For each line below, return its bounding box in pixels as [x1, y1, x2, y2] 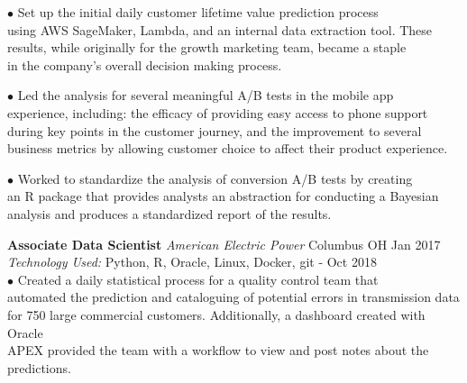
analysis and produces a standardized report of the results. [7, 204, 332, 223]
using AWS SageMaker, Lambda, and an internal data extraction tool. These [7, 20, 433, 39]
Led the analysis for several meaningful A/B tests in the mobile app [17, 86, 394, 105]
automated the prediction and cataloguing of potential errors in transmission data [7, 287, 460, 306]
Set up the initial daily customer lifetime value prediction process [17, 3, 379, 21]
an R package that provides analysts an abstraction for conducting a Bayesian [7, 187, 439, 205]
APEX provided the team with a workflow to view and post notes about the [7, 341, 429, 360]
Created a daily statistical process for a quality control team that [17, 269, 379, 288]
